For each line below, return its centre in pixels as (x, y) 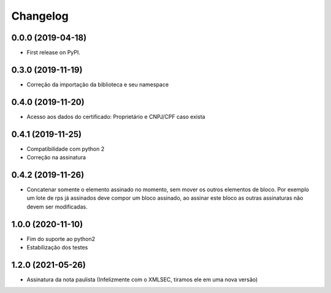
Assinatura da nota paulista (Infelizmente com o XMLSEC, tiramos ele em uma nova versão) (142, 280)
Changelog (40, 16)
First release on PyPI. (54, 53)
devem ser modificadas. (57, 207)
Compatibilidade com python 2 (66, 149)
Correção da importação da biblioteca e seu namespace (98, 84)
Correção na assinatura (56, 158)
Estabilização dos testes (57, 248)
